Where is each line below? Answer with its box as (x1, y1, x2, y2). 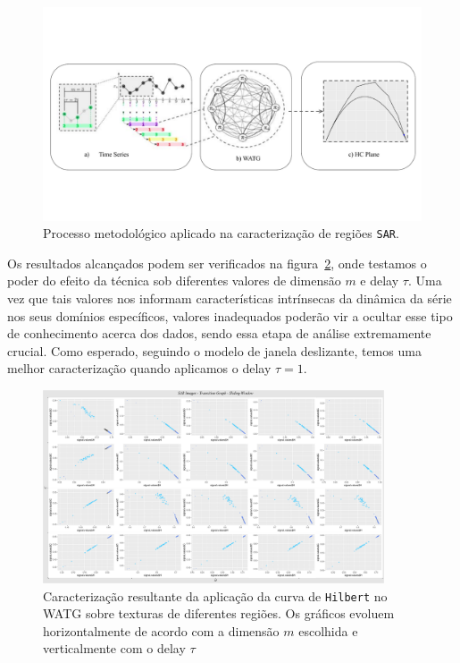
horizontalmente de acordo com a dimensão (43, 621, 280, 640)
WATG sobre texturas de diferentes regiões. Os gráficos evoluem (43, 604, 395, 623)
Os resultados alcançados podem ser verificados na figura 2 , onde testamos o (7, 253, 427, 272)
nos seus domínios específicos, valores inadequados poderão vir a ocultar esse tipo (7, 306, 453, 325)
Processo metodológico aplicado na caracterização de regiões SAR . (43, 224, 399, 242)
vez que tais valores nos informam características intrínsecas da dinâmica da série (7, 288, 452, 307)
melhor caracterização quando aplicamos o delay (7, 359, 272, 378)
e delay (360, 271, 399, 290)
